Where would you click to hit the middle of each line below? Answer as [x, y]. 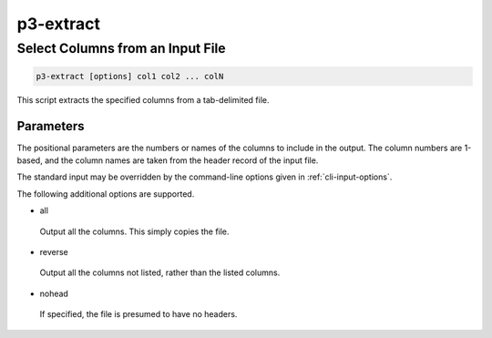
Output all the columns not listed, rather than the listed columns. [160, 272]
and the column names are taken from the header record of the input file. [181, 160]
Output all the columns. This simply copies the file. [134, 231]
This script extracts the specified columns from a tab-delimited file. [143, 99]
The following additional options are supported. [106, 194]
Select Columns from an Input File [122, 48]
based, [30, 160]
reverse [54, 252]
